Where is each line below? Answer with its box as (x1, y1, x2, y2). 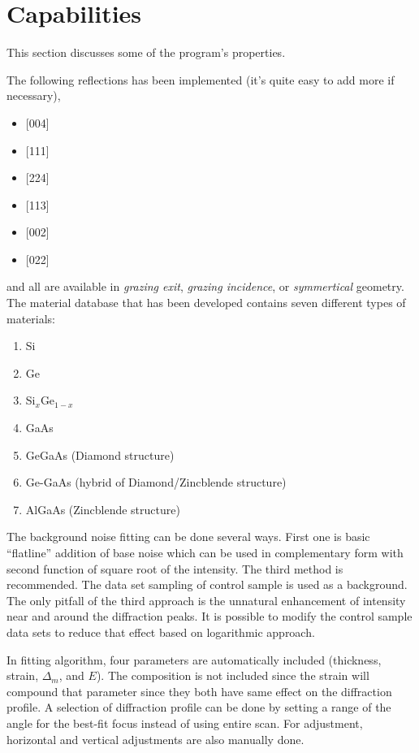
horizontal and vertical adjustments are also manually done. (6, 730, 305, 747)
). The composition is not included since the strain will (96, 667, 369, 684)
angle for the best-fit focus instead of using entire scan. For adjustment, (6, 714, 363, 731)
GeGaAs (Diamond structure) (25, 446, 175, 463)
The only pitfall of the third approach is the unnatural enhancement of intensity (6, 591, 406, 608)
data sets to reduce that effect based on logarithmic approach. (6, 623, 315, 640)
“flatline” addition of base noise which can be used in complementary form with (6, 544, 404, 560)
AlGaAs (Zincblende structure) (25, 500, 180, 517)
